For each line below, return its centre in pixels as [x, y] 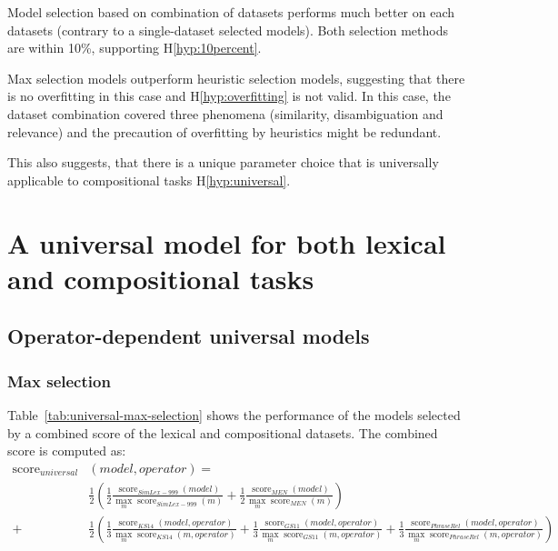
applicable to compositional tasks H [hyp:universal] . [149, 180]
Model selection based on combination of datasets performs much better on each [231, 12]
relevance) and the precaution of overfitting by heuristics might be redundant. [224, 131]
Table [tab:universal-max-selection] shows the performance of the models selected [234, 414]
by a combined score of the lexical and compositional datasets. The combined [223, 432]
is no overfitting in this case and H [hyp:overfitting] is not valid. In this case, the [229, 96]
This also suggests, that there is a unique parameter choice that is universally [223, 162]
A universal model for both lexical [227, 242]
